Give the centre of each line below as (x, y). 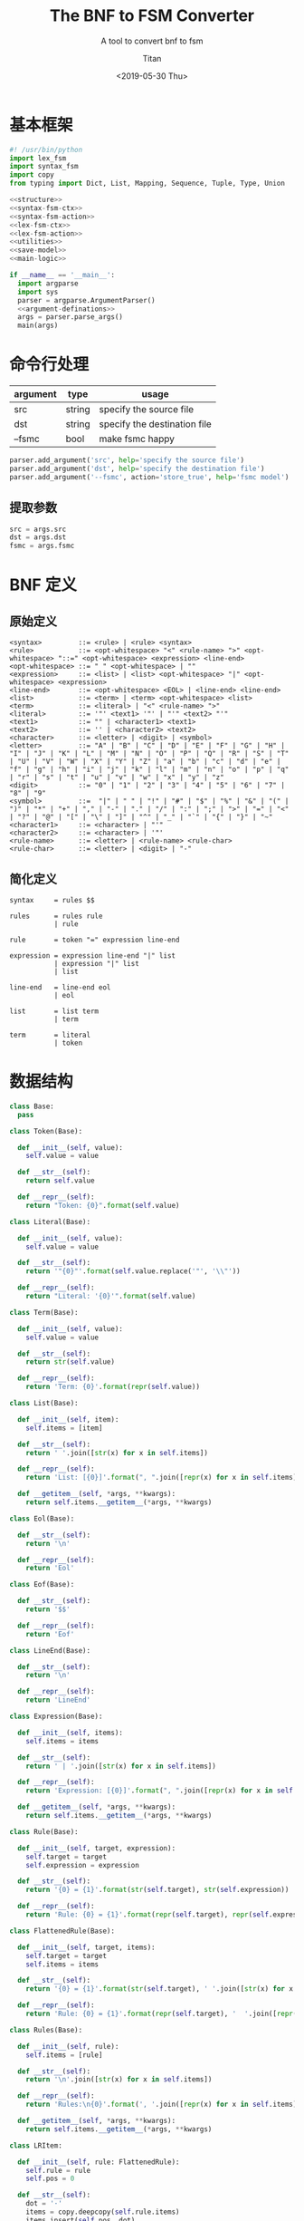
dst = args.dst (38, 537)
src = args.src (38, 529)
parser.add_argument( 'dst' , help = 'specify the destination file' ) (137, 468)
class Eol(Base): (42, 1519)
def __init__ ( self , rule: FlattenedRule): (99, 2162)
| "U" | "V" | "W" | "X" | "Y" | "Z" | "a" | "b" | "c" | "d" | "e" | (145, 762)
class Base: (32, 1106)
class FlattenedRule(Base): (62, 1931)
